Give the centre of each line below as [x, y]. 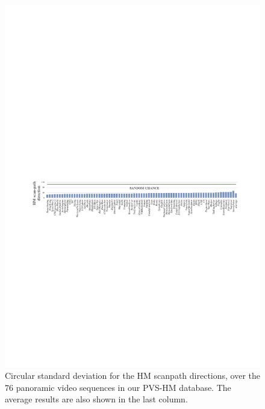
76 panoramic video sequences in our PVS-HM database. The [118, 387]
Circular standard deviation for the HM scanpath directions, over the [133, 376]
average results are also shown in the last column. [96, 399]
